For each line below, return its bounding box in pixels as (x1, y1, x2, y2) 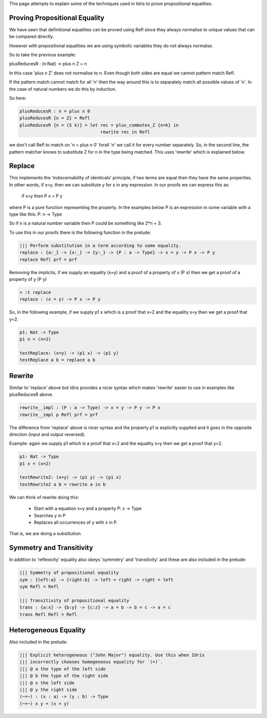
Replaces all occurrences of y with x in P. (34, 519, 118, 525)
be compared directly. (9, 34, 54, 40)
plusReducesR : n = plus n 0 (19, 109, 90, 114)
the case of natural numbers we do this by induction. (9, 86, 117, 92)
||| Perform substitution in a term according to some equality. (19, 243, 181, 248)
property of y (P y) (9, 276, 47, 282)
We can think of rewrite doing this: (9, 494, 79, 500)
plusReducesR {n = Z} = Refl (19, 115, 90, 121)
